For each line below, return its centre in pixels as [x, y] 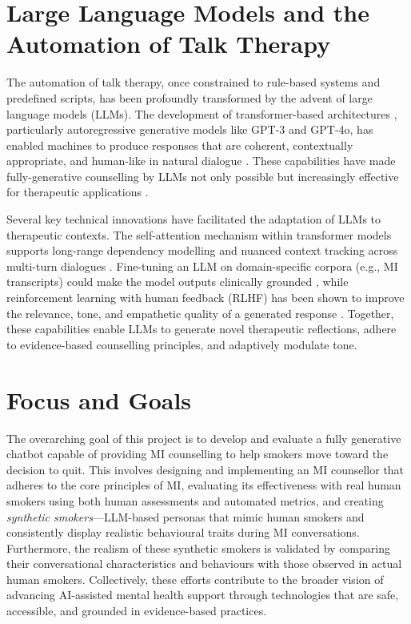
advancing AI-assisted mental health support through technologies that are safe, [203, 595]
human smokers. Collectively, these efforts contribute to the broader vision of [195, 579]
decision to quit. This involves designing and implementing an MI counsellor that [205, 469]
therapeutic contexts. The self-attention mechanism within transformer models [199, 234]
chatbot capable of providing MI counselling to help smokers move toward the [198, 454]
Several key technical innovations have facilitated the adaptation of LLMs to [194, 219]
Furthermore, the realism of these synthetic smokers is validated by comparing [198, 548]
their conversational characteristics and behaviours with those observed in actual [204, 564]
